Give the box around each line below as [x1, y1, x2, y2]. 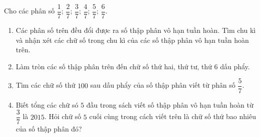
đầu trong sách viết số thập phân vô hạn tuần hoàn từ [86, 99, 253, 110]
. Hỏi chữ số [44, 111, 81, 122]
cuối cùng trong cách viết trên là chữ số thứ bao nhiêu [89, 111, 256, 122]
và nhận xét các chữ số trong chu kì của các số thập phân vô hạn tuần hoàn [15, 34, 249, 45]
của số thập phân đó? [15, 124, 82, 134]
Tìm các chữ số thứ [15, 80, 75, 90]
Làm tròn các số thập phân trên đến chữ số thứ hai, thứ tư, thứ [15, 61, 212, 71]
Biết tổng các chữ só [15, 99, 78, 110]
